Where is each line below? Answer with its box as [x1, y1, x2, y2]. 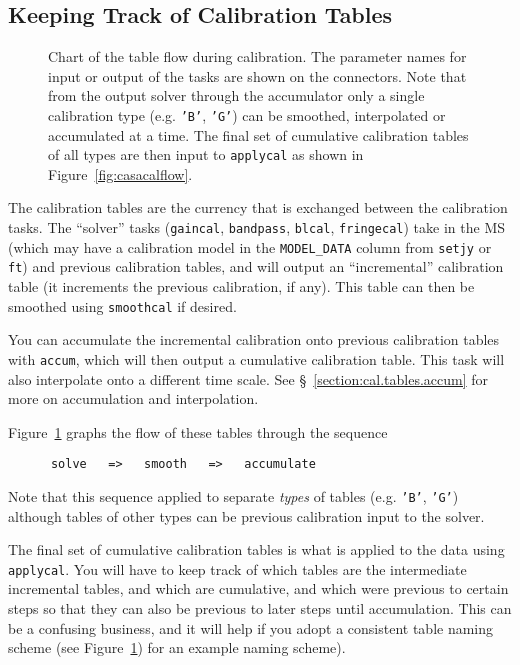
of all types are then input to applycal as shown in [48, 144, 364, 165]
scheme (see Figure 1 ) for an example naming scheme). [8, 637, 346, 658]
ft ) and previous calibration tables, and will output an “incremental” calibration [8, 256, 504, 277]
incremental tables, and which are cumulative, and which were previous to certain [8, 578, 509, 599]
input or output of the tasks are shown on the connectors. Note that [48, 65, 467, 86]
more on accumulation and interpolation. [8, 388, 259, 409]
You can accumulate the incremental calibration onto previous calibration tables [8, 329, 500, 350]
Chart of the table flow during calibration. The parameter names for [48, 46, 467, 67]
